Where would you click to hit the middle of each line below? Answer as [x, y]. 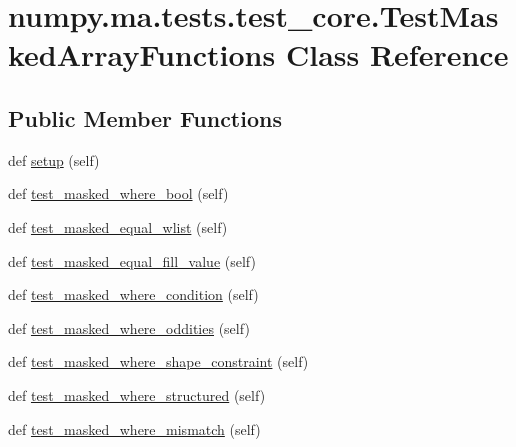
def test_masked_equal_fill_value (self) [132, 260]
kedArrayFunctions [142, 54]
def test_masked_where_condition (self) [133, 294]
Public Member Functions [145, 117]
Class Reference [397, 54]
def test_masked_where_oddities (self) [129, 327]
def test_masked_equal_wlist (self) [118, 226]
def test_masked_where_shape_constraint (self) [158, 361]
